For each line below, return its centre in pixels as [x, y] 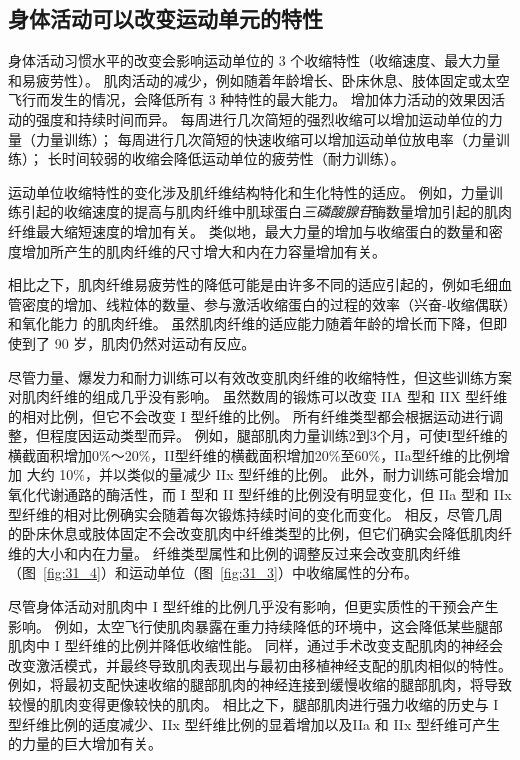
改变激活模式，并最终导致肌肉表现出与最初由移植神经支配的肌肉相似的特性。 [260, 664]
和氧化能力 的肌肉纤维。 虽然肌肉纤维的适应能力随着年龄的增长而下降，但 [251, 323]
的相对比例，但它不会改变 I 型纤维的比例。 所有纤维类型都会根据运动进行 [249, 415]
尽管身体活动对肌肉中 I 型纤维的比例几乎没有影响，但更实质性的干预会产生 [253, 606]
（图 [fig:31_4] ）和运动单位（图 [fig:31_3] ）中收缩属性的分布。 [213, 572]
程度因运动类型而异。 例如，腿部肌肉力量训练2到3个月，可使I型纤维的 [278, 435]
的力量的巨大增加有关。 [85, 743]
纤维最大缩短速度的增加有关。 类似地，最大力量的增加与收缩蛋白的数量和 [248, 230]
